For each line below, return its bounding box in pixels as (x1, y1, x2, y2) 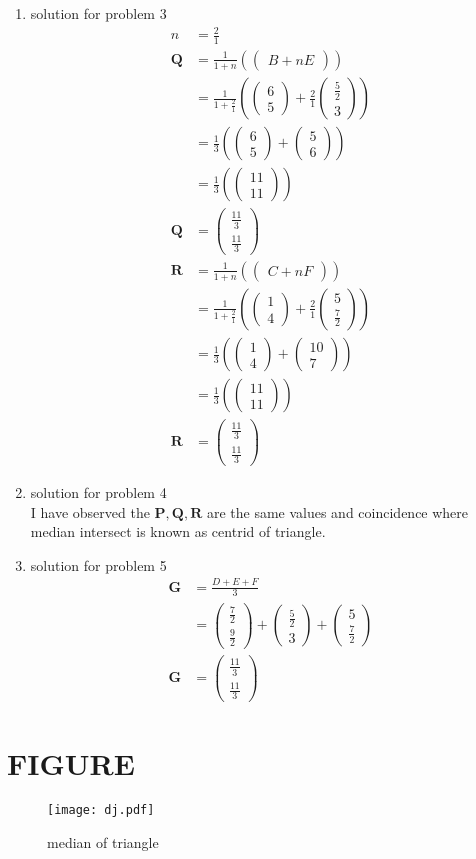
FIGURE (7, 743, 135, 784)
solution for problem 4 (30, 481, 167, 502)
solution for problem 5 (30, 554, 167, 575)
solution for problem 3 (30, 3, 167, 23)
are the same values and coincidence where (206, 501, 469, 522)
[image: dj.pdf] (47, 803, 155, 818)
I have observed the (30, 501, 150, 522)
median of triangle (47, 831, 159, 852)
